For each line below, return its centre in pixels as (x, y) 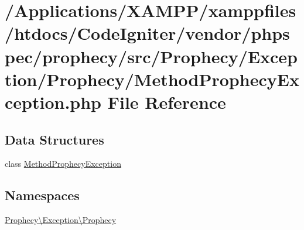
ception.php (53, 102)
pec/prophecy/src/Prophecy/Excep (151, 56)
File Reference (167, 102)
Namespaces (42, 195)
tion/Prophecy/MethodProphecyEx (152, 79)
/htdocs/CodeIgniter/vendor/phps (147, 33)
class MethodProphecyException (63, 164)
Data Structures (54, 139)
